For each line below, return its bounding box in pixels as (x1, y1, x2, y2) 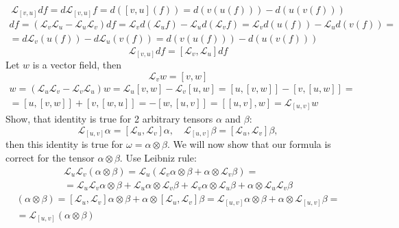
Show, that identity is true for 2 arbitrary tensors (5, 112, 213, 126)
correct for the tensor (5, 150, 95, 164)
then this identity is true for (5, 137, 123, 151)
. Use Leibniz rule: (119, 150, 197, 164)
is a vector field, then (32, 58, 121, 72)
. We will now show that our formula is (167, 137, 331, 151)
